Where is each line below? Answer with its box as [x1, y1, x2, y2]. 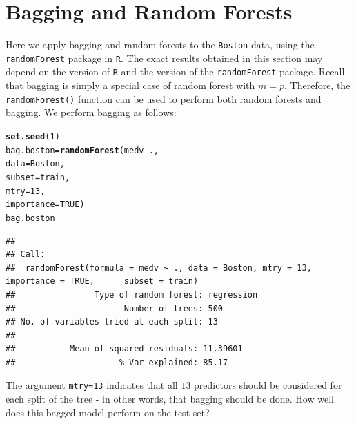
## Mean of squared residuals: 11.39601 [6, 344, 243, 354]
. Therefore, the [284, 78, 350, 93]
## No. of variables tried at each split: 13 [6, 317, 218, 327]
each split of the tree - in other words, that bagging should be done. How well [6, 392, 334, 406]
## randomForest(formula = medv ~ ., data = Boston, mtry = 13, [6, 262, 312, 273]
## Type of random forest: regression [6, 289, 258, 300]
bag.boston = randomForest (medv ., [6, 145, 159, 155]
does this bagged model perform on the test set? [6, 405, 210, 419]
